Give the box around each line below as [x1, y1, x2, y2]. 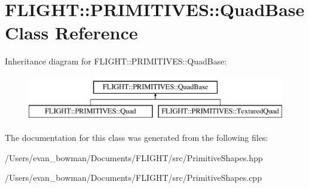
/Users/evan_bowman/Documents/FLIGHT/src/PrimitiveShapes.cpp [5, 171, 262, 184]
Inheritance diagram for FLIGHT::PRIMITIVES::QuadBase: [5, 55, 227, 67]
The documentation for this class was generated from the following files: [5, 131, 268, 144]
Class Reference [5, 20, 138, 45]
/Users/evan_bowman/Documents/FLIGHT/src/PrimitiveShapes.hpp [5, 151, 263, 164]
